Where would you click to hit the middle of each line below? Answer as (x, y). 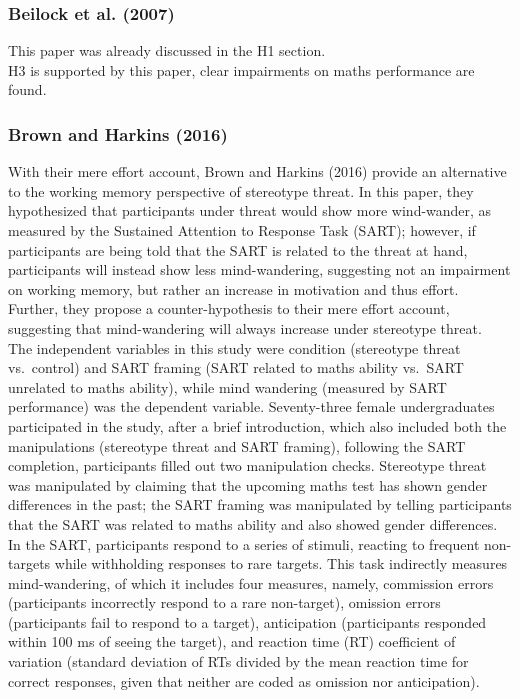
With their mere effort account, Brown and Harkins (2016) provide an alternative (257, 171)
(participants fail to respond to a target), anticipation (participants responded (247, 621)
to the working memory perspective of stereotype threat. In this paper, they (241, 190)
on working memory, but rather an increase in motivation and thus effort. (233, 288)
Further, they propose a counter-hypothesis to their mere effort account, (229, 308)
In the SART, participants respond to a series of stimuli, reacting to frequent (244, 543)
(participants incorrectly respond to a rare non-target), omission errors (224, 602)
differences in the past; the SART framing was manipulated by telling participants (260, 504)
